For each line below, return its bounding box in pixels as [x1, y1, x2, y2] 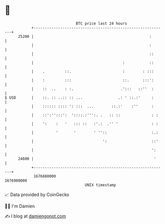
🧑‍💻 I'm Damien [4, 203, 35, 209]
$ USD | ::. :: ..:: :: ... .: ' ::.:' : [4, 95, 154, 100]
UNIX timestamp [84, 182, 116, 188]
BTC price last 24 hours [76, 21, 127, 26]
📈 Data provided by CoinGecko [4, 192, 70, 198]
